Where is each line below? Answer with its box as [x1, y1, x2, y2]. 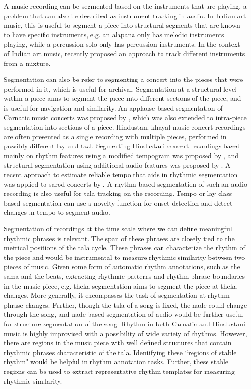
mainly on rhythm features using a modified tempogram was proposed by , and [4, 150, 239, 160]
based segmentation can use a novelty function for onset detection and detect [4, 197, 233, 208]
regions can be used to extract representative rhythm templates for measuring [4, 366, 235, 376]
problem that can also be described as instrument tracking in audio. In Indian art [4, 10, 246, 20]
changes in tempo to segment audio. [4, 207, 110, 217]
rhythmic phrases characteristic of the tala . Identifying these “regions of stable [4, 347, 236, 357]
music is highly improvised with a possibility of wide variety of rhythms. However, [4, 328, 247, 338]
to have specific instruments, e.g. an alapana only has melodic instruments [4, 29, 224, 39]
